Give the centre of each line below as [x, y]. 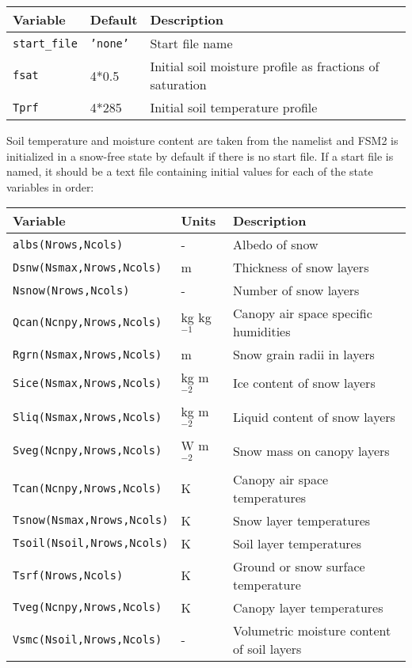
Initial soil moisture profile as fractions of [265, 66]
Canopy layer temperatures [308, 607]
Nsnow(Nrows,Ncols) [71, 290]
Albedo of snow [275, 245]
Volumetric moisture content [312, 630]
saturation [178, 84]
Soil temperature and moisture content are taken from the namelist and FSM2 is [202, 140]
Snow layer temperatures [301, 520]
